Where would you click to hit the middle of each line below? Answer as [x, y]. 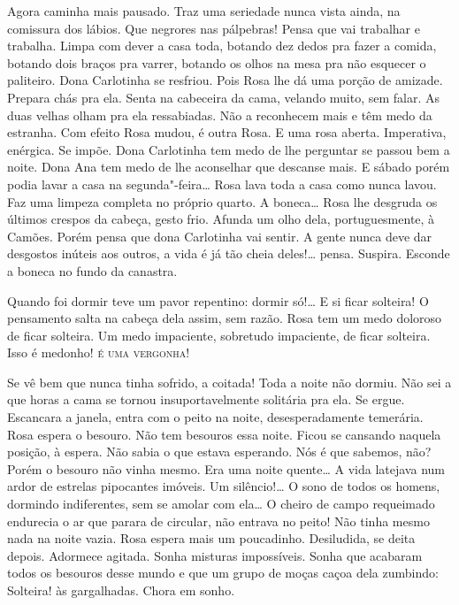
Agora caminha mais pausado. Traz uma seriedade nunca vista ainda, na [204, 11]
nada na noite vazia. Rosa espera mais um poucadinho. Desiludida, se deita [211, 538]
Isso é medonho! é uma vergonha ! [99, 352]
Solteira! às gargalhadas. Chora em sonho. [121, 590]
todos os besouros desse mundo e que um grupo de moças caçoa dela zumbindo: [223, 573]
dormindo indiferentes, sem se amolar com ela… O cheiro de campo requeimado [221, 504]
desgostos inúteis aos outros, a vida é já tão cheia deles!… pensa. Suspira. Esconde [229, 253]
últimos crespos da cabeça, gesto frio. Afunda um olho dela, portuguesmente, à [221, 219]
